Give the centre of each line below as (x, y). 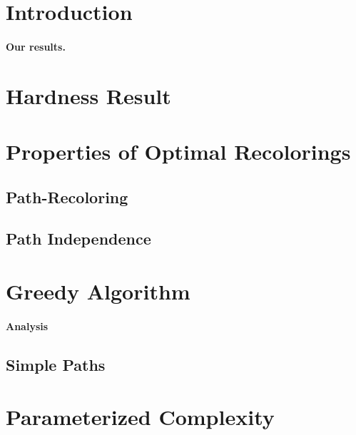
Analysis (27, 326)
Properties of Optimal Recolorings (178, 152)
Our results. (36, 46)
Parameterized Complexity (140, 417)
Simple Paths (56, 364)
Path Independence (78, 239)
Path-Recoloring (67, 196)
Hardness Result (88, 95)
